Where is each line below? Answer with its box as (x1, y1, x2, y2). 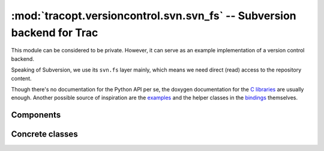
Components (11, 110, 61, 120)
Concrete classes (11, 129, 78, 140)
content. (11, 75, 32, 82)
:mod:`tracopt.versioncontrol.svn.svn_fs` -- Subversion (11, 9, 296, 22)
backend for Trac (11, 26, 98, 39)
